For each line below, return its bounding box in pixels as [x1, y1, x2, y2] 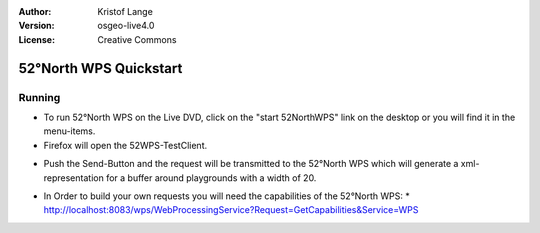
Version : [18, 20, 55, 32]
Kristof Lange [97, 6, 154, 17]
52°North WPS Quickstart [18, 60, 183, 77]
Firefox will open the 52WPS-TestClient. [43, 139, 208, 151]
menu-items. [43, 125, 96, 137]
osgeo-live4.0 [97, 20, 155, 32]
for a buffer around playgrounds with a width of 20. [105, 171, 317, 184]
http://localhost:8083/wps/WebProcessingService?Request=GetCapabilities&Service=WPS [43, 204, 419, 216]
